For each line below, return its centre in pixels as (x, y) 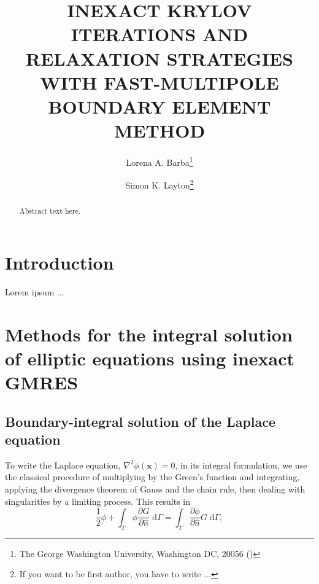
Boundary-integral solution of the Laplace (140, 421)
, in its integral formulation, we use (241, 465)
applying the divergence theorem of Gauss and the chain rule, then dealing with (155, 489)
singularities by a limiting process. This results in (98, 501)
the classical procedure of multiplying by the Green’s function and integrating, (152, 477)
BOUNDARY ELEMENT (159, 106)
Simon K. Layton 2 (159, 184)
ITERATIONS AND (159, 34)
